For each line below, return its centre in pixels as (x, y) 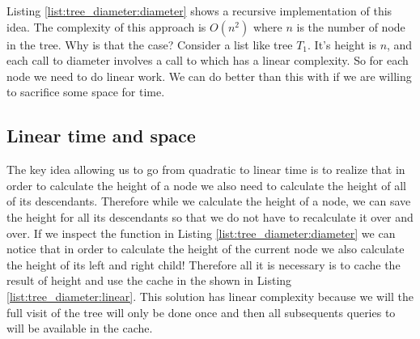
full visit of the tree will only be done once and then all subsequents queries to (201, 312)
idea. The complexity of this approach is (106, 26)
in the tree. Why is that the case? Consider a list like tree (150, 44)
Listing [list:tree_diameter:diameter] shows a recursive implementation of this (199, 11)
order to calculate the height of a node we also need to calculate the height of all (207, 185)
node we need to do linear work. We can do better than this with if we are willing (209, 76)
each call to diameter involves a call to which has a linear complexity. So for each (208, 60)
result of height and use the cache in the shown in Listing (149, 280)
